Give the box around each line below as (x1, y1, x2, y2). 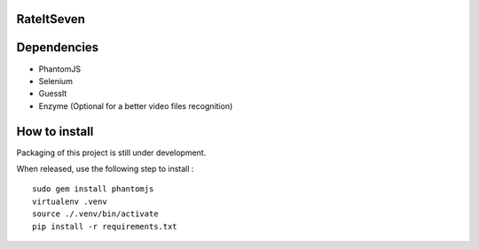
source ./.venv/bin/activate (32, 209, 159, 219)
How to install (16, 124, 94, 139)
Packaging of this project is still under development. (16, 147, 207, 158)
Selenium (38, 75, 73, 86)
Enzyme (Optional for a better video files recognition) (38, 100, 233, 111)
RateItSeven (16, 12, 86, 27)
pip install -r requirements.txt (32, 222, 177, 231)
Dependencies (16, 40, 99, 55)
